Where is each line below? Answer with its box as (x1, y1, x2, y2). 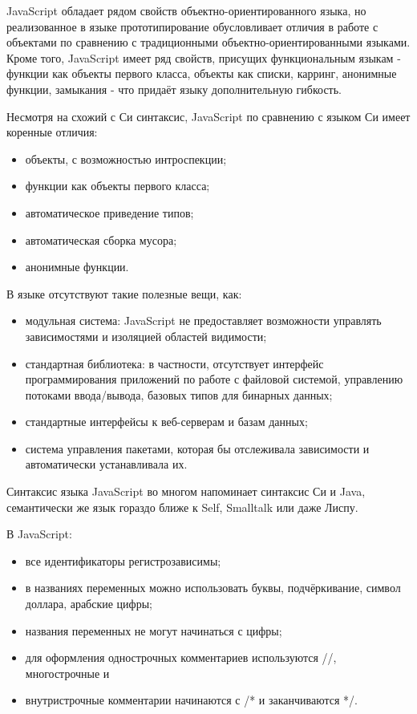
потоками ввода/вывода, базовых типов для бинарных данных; (25, 386, 333, 403)
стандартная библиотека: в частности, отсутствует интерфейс (25, 355, 324, 371)
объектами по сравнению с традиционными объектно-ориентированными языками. (6, 34, 411, 51)
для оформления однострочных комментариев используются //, (25, 649, 337, 666)
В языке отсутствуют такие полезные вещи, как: (6, 285, 242, 302)
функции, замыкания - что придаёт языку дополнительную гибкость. (6, 80, 342, 97)
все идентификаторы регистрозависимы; (25, 552, 221, 569)
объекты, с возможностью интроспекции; (25, 150, 227, 167)
